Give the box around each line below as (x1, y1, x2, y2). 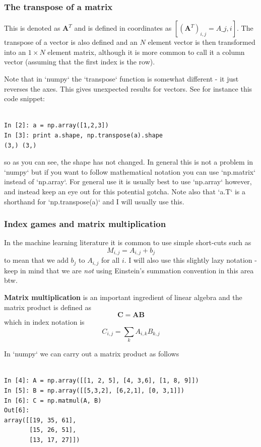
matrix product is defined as (4, 302, 91, 312)
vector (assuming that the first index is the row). (4, 56, 155, 67)
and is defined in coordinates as (74, 23, 172, 33)
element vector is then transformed (148, 37, 255, 47)
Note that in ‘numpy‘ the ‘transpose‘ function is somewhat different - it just (4, 73, 239, 84)
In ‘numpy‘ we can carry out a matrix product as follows (4, 348, 179, 359)
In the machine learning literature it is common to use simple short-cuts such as (4, 237, 251, 248)
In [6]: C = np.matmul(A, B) (4, 397, 102, 404)
